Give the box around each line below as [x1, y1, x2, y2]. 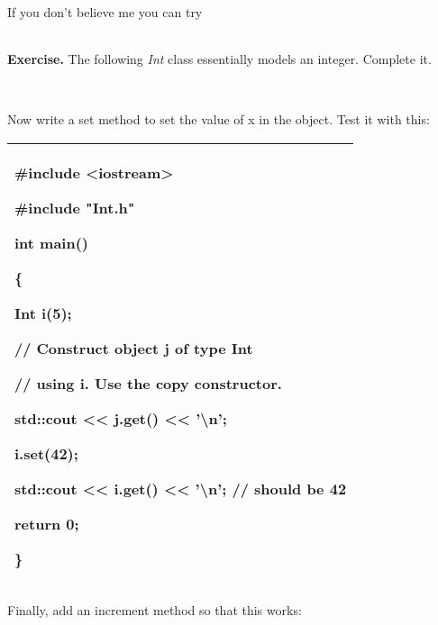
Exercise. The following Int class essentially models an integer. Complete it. [7, 49, 432, 68]
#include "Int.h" [14, 196, 135, 218]
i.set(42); [14, 442, 78, 464]
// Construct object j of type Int [14, 337, 253, 358]
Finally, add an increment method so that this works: [7, 600, 302, 619]
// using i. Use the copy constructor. [14, 372, 282, 394]
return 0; [14, 512, 79, 534]
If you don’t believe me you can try [7, 3, 203, 21]
